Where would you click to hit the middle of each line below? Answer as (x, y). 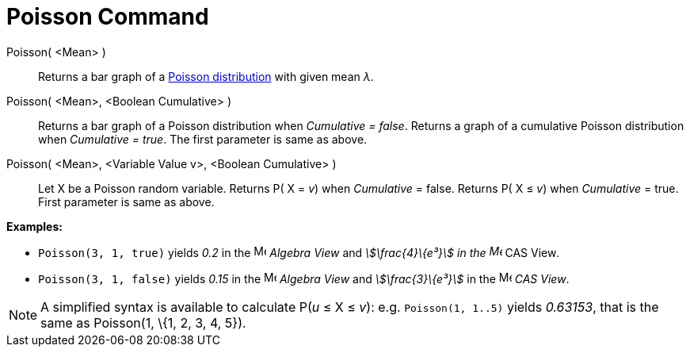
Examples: (34, 226)
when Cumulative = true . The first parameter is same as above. (203, 139)
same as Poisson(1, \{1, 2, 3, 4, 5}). (143, 322)
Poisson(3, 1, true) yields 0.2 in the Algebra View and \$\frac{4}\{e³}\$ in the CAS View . (299, 252)
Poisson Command (108, 17)
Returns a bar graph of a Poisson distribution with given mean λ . (206, 76)
